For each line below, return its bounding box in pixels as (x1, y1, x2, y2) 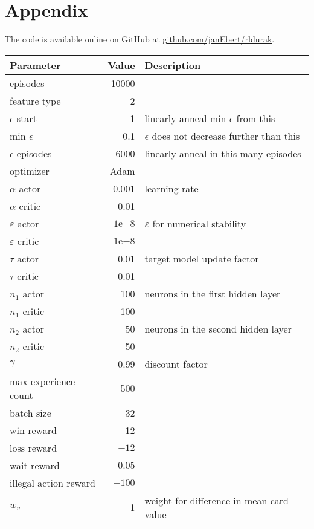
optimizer (10, 163, 50, 178)
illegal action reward (10, 475, 95, 490)
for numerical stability (152, 216, 246, 230)
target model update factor (144, 251, 259, 265)
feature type (10, 93, 61, 108)
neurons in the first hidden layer (144, 286, 281, 300)
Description (144, 57, 201, 72)
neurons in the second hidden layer (144, 321, 292, 336)
